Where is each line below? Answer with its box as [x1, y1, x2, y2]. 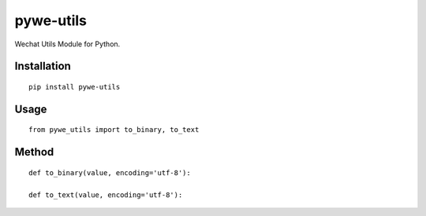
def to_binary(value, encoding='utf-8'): [28, 168, 191, 177]
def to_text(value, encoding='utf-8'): [28, 190, 183, 200]
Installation [14, 60, 71, 73]
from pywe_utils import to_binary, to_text [28, 126, 200, 134]
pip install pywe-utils [28, 82, 121, 91]
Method [14, 145, 54, 159]
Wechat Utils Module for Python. [14, 39, 121, 49]
